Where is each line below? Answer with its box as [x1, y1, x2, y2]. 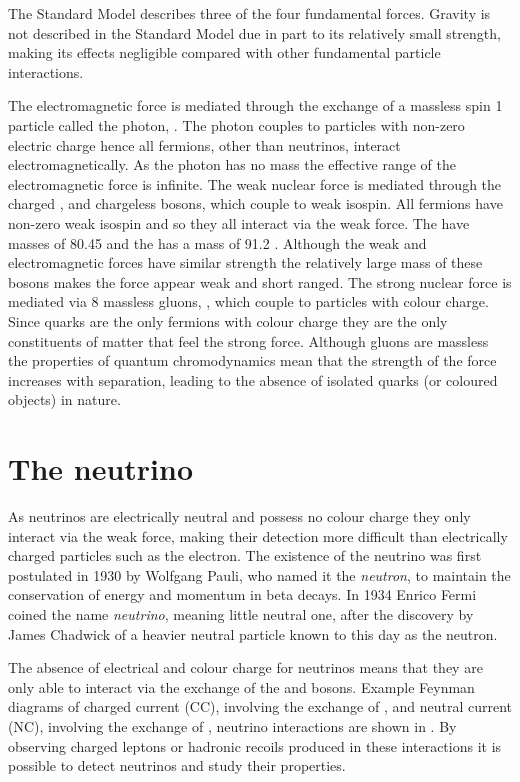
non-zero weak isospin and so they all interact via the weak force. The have [8, 212, 470, 233]
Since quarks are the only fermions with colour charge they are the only [8, 310, 448, 331]
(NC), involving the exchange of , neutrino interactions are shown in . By [8, 715, 457, 736]
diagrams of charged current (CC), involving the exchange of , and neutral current [8, 696, 512, 717]
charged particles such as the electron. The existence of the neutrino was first [8, 545, 482, 566]
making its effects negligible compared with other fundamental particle [8, 42, 441, 63]
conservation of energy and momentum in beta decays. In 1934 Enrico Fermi [8, 584, 477, 605]
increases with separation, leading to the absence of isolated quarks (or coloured [8, 369, 498, 390]
